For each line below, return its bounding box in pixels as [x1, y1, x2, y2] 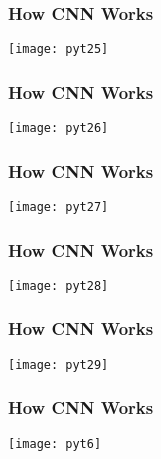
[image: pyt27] [8, 199, 109, 214]
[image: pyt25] [8, 42, 109, 57]
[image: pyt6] [8, 436, 102, 451]
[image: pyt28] [8, 278, 109, 293]
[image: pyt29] [8, 357, 109, 372]
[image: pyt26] [8, 121, 109, 136]
